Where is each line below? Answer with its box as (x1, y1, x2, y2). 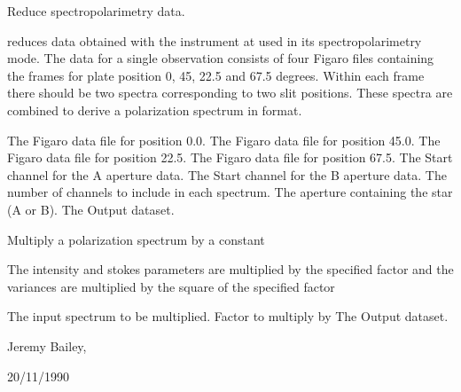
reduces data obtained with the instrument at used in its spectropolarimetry (7, 31, 422, 50)
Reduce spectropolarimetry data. (7, 2, 185, 20)
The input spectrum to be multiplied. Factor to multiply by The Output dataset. (7, 307, 449, 325)
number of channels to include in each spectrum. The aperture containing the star (7, 183, 453, 201)
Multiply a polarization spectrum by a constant (7, 230, 265, 248)
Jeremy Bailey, (7, 336, 87, 355)
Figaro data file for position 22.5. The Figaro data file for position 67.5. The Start (7, 148, 453, 167)
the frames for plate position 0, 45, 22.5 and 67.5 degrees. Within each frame (7, 66, 425, 84)
